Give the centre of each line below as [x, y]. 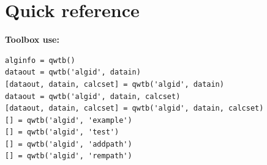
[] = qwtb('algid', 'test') [62, 132]
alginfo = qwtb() [40, 60]
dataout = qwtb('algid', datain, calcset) [93, 96]
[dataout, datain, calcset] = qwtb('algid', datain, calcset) [134, 108]
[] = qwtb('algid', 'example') [69, 120]
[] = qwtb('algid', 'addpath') [69, 144]
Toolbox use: [32, 39]
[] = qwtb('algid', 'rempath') [69, 156]
